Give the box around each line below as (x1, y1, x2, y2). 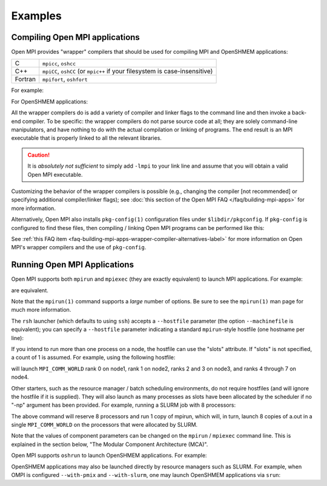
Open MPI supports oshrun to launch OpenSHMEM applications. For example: (11, 452, 207, 459)
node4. (11, 373, 30, 381)
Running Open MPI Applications (11, 260, 134, 270)
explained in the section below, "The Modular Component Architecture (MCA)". (11, 441, 208, 448)
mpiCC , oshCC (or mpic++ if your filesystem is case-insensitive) (42, 67, 213, 76)
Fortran (15, 75, 36, 84)
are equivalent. (11, 286, 48, 294)
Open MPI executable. (27, 171, 83, 178)
